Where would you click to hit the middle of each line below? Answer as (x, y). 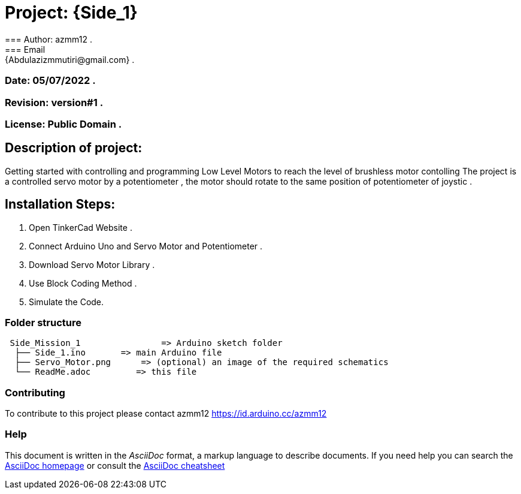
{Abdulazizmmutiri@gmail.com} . (70, 59)
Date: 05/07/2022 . (50, 81)
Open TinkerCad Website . (81, 227)
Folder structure (43, 322)
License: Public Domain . (63, 124)
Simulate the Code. (66, 302)
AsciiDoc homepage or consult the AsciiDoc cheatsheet (115, 465)
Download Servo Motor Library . (92, 264)
